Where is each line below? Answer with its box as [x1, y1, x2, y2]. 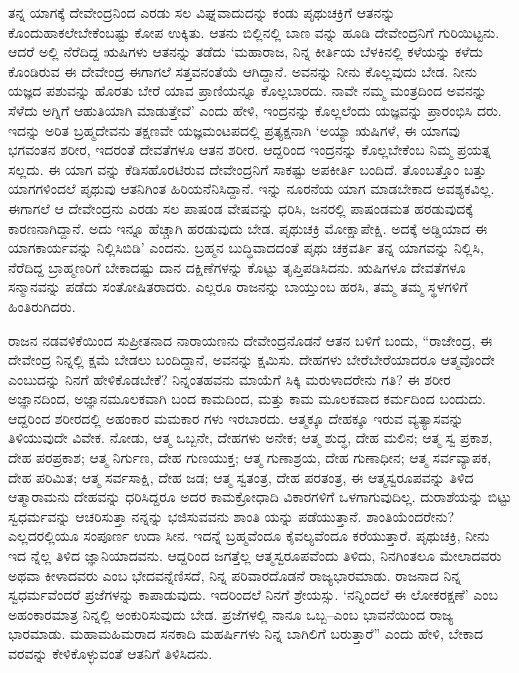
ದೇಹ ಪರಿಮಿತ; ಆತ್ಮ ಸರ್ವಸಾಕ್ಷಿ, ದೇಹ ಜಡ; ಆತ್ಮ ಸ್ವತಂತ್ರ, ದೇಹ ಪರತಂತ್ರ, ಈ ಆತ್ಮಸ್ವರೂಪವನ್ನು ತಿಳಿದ [8, 466, 474, 487]
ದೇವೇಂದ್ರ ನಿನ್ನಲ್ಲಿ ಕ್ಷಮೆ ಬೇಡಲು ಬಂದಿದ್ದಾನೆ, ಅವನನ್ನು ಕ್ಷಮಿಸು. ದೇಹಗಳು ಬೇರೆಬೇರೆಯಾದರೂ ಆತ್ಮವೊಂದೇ [8, 349, 495, 370]
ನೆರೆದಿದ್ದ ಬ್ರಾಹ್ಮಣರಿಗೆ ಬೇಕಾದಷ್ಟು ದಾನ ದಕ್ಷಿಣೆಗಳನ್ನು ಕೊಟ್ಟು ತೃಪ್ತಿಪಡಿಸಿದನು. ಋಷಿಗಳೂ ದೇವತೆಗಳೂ [8, 256, 466, 277]
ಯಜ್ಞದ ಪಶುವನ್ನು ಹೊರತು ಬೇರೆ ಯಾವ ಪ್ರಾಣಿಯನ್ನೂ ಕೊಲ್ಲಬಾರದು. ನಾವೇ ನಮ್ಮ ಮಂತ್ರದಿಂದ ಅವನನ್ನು [8, 80, 487, 101]
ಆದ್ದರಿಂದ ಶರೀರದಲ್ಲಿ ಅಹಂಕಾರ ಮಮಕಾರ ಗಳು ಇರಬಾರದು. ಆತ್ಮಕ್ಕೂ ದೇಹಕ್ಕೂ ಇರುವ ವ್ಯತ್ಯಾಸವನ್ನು [8, 407, 464, 428]
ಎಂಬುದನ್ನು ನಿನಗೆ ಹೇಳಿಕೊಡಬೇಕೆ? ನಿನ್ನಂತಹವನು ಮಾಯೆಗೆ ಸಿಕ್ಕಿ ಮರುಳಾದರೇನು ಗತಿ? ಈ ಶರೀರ [8, 368, 451, 389]
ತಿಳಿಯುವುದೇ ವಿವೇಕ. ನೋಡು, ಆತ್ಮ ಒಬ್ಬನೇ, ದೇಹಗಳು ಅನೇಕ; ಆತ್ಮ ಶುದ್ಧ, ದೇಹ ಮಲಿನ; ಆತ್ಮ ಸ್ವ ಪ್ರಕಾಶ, [8, 427, 493, 448]
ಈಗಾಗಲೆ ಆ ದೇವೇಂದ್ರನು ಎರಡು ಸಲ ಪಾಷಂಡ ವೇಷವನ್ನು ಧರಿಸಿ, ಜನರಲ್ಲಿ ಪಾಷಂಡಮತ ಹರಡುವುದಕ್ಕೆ [8, 197, 473, 218]
